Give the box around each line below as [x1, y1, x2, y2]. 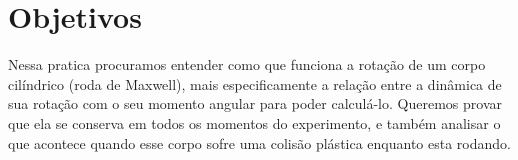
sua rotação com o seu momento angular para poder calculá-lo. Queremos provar [8, 93, 502, 114]
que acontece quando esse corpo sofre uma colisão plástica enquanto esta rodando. [8, 132, 511, 153]
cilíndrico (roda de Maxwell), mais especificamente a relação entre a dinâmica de [8, 73, 502, 94]
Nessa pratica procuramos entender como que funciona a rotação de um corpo [8, 54, 486, 75]
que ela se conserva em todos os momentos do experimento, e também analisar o [8, 112, 501, 133]
